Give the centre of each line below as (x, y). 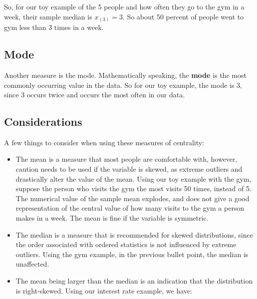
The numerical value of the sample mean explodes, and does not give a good (132, 198)
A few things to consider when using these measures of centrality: (104, 142)
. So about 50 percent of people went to (183, 16)
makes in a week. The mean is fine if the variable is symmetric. (112, 218)
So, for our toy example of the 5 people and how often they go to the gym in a (124, 6)
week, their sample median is (48, 16)
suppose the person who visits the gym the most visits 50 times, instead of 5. (133, 188)
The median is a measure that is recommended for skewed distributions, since (134, 234)
